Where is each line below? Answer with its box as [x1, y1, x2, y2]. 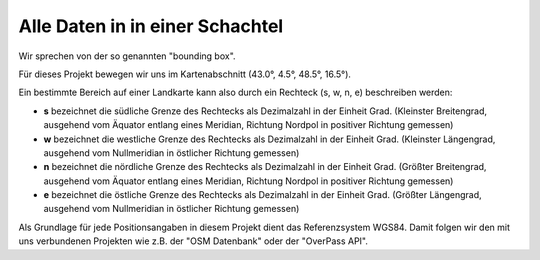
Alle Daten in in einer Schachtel [18, 15, 284, 37]
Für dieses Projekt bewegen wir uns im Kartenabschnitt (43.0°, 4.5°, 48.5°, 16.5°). [18, 68, 352, 80]
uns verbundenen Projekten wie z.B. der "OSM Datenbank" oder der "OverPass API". [18, 235, 369, 247]
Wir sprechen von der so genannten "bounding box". [18, 50, 236, 62]
